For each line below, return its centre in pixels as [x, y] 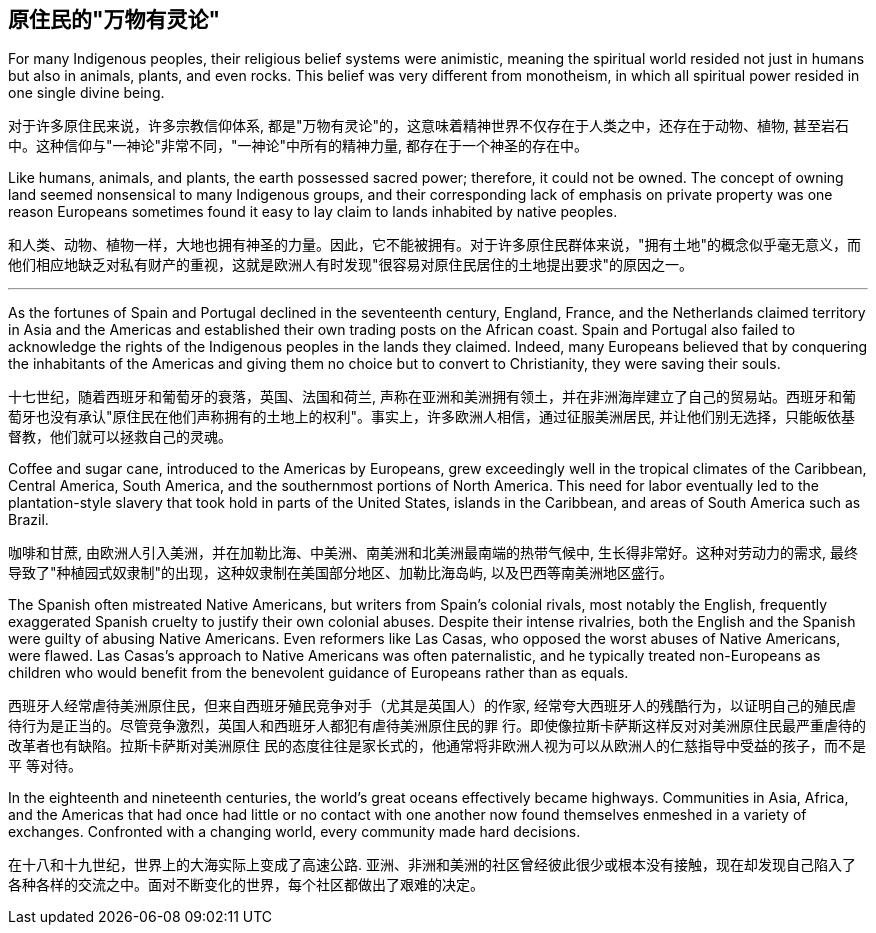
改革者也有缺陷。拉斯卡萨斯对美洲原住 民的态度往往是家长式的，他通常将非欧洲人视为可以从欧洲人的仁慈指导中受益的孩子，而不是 [437, 746]
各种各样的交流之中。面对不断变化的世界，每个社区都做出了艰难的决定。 [246, 885]
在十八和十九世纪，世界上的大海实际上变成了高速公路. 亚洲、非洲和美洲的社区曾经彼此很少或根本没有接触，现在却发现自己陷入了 [432, 865]
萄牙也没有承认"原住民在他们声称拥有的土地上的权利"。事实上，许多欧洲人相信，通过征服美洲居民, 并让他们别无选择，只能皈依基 [432, 417]
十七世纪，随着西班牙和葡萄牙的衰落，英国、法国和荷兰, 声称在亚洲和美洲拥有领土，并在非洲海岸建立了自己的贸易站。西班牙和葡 [432, 397]
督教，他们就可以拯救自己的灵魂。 [120, 437]
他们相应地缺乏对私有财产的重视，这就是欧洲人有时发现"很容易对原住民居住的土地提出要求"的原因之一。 [351, 265]
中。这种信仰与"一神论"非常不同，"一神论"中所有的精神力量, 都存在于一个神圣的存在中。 [298, 146]
